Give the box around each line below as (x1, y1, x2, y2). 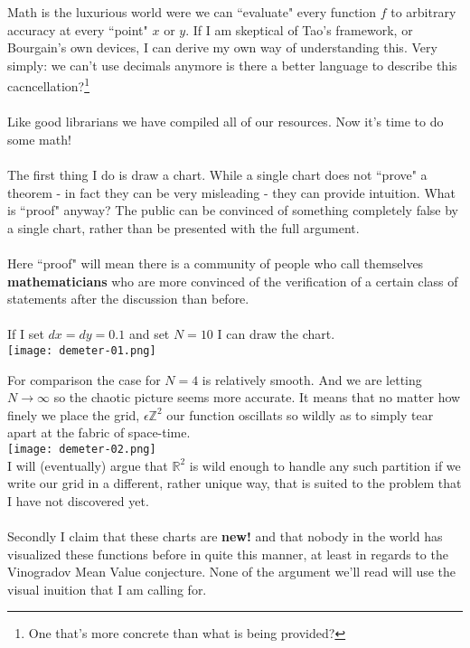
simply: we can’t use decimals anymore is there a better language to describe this (7, 55, 457, 74)
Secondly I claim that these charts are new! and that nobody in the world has (7, 527, 443, 545)
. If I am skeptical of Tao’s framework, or (185, 20, 413, 39)
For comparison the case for (7, 370, 161, 389)
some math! (7, 129, 71, 148)
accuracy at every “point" (7, 20, 148, 39)
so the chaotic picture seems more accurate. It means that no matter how (53, 388, 461, 407)
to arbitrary (390, 3, 456, 21)
